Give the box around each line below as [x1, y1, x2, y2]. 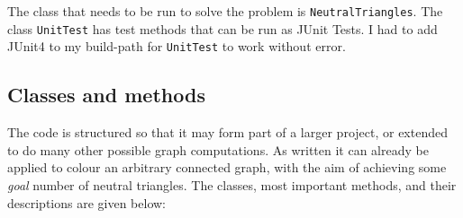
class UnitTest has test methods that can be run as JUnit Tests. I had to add [7, 19, 438, 38]
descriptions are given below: [7, 193, 167, 212]
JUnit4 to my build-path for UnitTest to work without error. [7, 37, 346, 56]
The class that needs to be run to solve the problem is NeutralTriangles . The [7, 2, 443, 20]
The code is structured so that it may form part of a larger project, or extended [7, 123, 448, 142]
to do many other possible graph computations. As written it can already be [7, 140, 429, 159]
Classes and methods [7, 81, 205, 109]
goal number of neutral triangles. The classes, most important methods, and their [7, 175, 457, 194]
